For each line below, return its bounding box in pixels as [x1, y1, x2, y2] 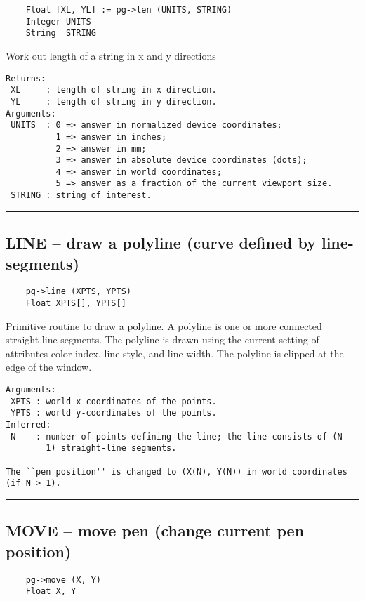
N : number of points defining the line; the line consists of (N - [11, 431, 352, 442]
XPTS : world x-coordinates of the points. [11, 396, 217, 407]
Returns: [6, 73, 46, 84]
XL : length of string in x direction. [11, 85, 217, 95]
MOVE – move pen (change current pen [6, 520, 305, 541]
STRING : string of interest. [11, 190, 152, 201]
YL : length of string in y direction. [11, 96, 217, 107]
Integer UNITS [25, 16, 91, 27]
